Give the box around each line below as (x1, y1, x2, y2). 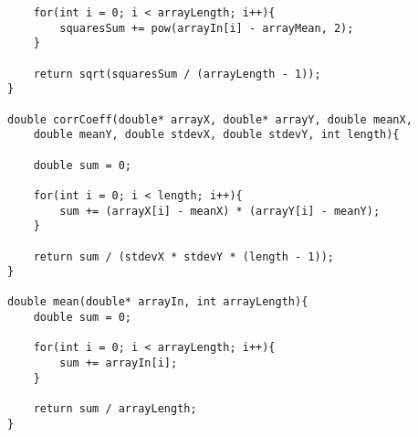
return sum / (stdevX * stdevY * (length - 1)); (33, 250, 334, 263)
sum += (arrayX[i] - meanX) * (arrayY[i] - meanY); (59, 204, 381, 218)
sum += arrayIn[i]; (59, 357, 178, 370)
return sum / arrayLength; (33, 402, 197, 416)
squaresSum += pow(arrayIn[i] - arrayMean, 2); (59, 21, 354, 35)
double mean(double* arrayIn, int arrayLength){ (7, 295, 308, 309)
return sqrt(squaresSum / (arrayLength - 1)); (33, 67, 321, 80)
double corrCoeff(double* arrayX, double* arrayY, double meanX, (7, 112, 413, 126)
